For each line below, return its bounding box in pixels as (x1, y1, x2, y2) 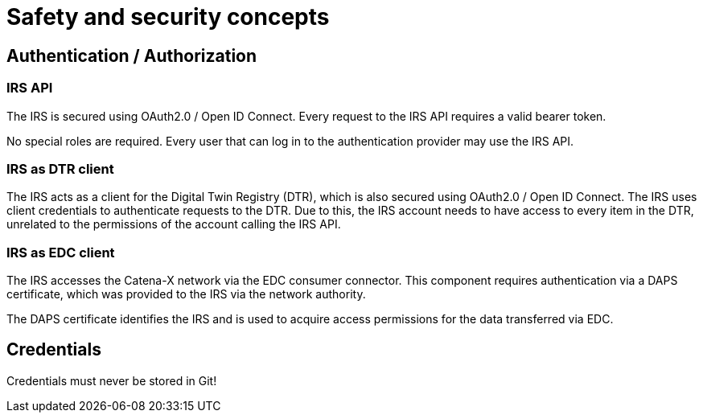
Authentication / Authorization (6, 45, 257, 66)
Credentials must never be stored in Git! (6, 373, 217, 388)
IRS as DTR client (6, 160, 114, 177)
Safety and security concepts (6, 3, 330, 31)
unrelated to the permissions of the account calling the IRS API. (6, 217, 341, 232)
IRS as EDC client (6, 244, 115, 261)
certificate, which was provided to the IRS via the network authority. (6, 287, 366, 302)
